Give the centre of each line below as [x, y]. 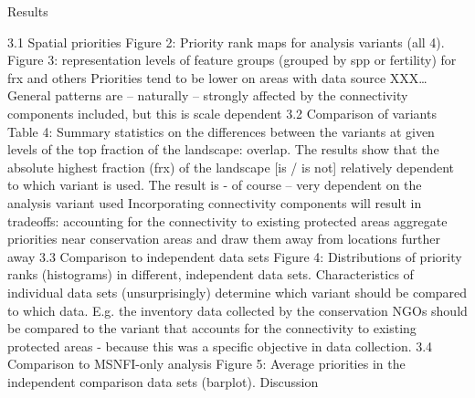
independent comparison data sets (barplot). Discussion [163, 381]
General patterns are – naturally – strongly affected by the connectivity [208, 95]
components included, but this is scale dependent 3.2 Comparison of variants [222, 113]
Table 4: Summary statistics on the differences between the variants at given [221, 131]
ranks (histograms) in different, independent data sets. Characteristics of [211, 274]
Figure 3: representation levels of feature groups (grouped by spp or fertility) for [232, 60]
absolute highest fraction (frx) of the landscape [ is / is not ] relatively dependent [231, 167]
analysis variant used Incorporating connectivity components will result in [215, 202]
